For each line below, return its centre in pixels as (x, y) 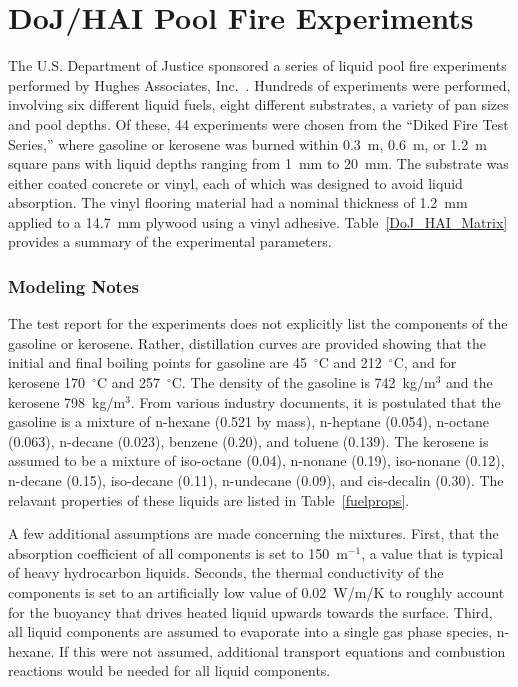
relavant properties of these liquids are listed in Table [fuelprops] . (209, 499)
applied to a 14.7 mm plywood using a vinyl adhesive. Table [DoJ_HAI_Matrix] (258, 221)
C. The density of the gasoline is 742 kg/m (303, 382)
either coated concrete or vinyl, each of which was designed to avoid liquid (235, 182)
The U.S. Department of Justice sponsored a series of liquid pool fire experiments (257, 65)
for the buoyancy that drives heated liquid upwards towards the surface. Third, (250, 611)
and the (469, 382)
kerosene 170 (47, 382)
